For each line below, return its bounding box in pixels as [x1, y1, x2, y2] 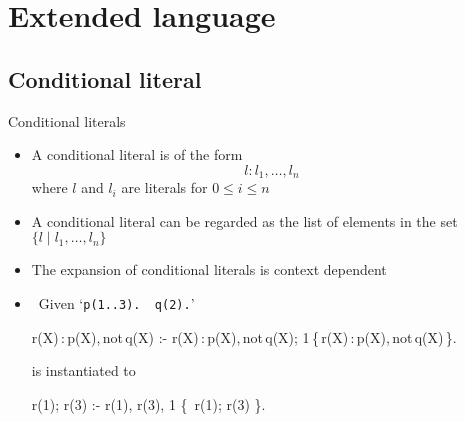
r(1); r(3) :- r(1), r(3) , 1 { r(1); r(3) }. [31, 393, 266, 414]
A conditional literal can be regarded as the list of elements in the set [31, 210, 458, 231]
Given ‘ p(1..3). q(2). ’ [38, 293, 195, 313]
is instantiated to [31, 360, 136, 381]
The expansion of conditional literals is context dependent [31, 259, 387, 280]
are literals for [121, 177, 208, 198]
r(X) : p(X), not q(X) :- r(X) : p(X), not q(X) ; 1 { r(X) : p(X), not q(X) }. [31, 326, 457, 347]
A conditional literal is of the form [31, 144, 243, 165]
